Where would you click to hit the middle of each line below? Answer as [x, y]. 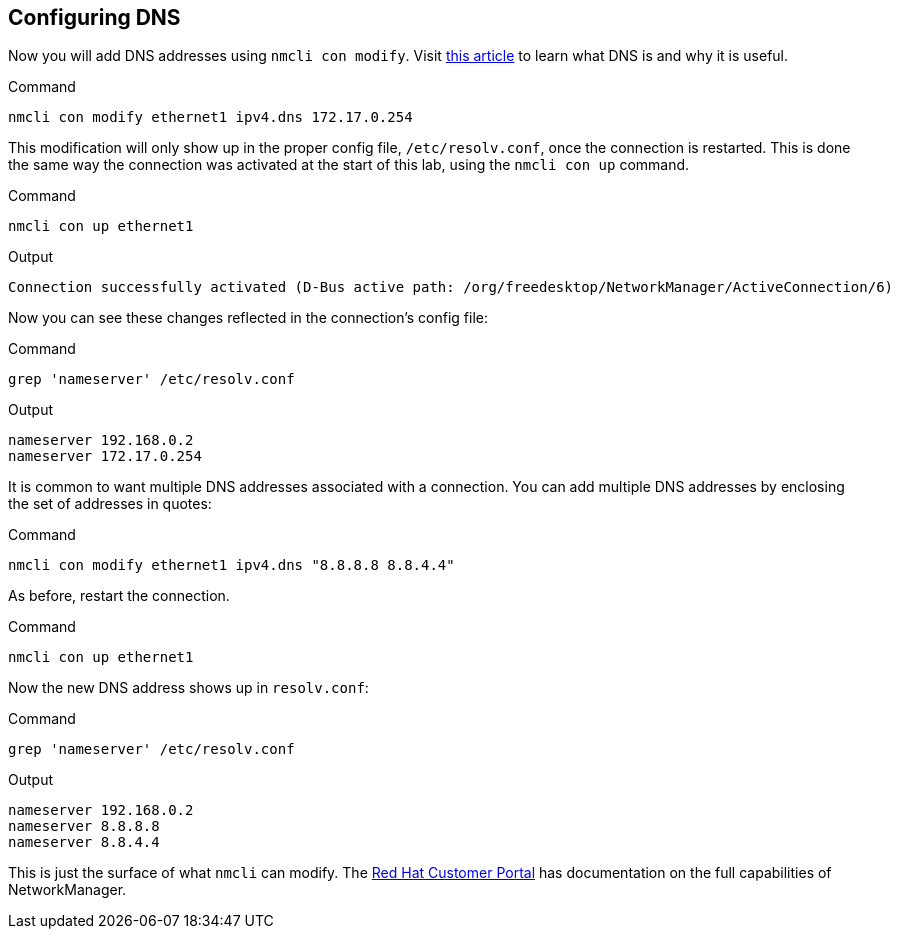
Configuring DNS [94, 17]
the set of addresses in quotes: [110, 504]
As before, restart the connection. [119, 596]
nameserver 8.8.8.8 [84, 826]
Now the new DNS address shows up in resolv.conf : [188, 688]
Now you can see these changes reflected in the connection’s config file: [248, 318]
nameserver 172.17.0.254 [105, 456]
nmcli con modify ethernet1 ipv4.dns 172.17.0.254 [210, 117]
